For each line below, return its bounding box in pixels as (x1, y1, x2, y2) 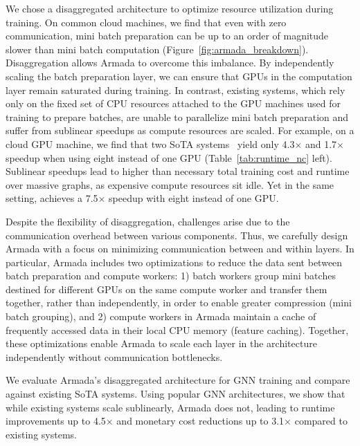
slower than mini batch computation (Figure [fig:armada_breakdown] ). (6, 41, 309, 56)
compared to (294, 414, 348, 428)
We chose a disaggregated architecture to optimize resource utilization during (6, 1, 334, 15)
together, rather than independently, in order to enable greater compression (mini (6, 295, 352, 310)
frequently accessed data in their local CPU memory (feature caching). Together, (6, 322, 349, 337)
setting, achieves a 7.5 (6, 191, 98, 205)
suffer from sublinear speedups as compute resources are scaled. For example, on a (6, 123, 354, 138)
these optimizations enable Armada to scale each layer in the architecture (6, 336, 317, 351)
